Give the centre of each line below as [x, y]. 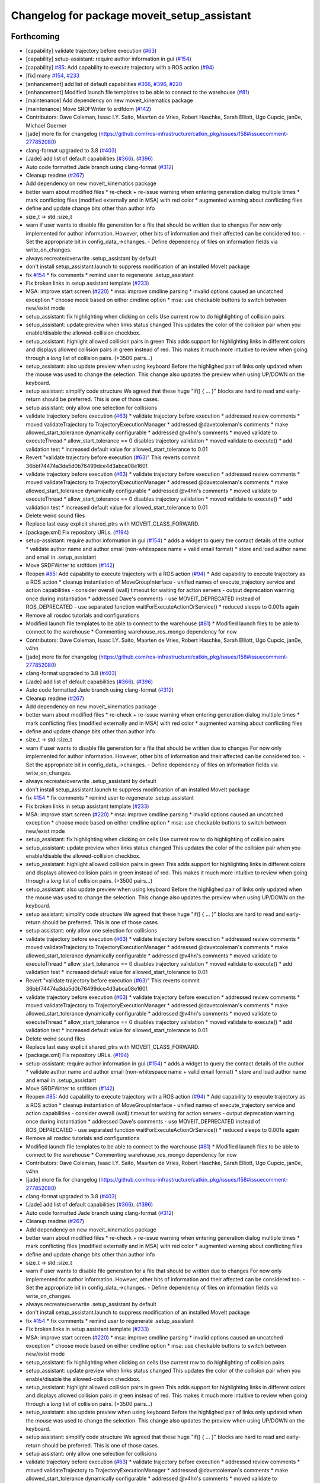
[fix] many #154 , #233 [53, 76]
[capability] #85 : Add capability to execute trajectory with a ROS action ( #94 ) [120, 67]
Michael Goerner [46, 125]
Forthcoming [35, 36]
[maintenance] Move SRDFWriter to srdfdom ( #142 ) [88, 109]
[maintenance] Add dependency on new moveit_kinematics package [109, 100]
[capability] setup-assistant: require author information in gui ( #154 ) [109, 59]
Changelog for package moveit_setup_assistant [131, 15]
